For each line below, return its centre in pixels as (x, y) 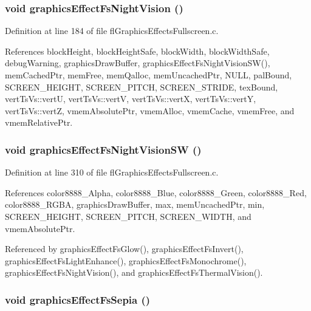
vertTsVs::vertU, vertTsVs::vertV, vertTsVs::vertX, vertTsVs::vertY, (131, 99)
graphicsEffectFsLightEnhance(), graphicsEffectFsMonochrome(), (126, 260)
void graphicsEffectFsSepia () (78, 299)
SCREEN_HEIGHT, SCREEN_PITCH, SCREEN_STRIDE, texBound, (142, 87)
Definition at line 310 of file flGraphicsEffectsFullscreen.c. (112, 172)
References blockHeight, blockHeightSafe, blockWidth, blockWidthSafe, (137, 51)
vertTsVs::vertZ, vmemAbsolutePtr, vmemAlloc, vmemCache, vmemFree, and (150, 110)
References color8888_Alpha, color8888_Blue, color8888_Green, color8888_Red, (156, 192)
